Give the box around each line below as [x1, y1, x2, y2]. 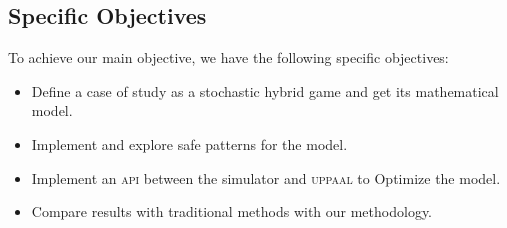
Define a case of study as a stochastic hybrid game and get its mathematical [31, 80, 499, 101]
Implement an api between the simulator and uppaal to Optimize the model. [31, 167, 501, 188]
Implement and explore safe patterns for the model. [31, 133, 348, 154]
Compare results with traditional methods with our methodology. [31, 201, 432, 222]
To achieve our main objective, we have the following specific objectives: [8, 47, 449, 68]
